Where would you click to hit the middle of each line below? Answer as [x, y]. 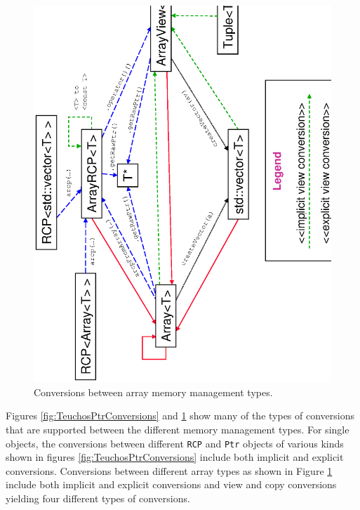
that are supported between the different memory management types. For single [178, 429]
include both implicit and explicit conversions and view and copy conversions [171, 484]
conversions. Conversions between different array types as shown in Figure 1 [169, 470]
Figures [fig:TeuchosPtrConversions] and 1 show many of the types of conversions [180, 416]
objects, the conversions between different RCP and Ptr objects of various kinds [175, 443]
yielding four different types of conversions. [98, 498]
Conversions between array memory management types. [153, 392]
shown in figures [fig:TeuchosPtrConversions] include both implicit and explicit [175, 457]
